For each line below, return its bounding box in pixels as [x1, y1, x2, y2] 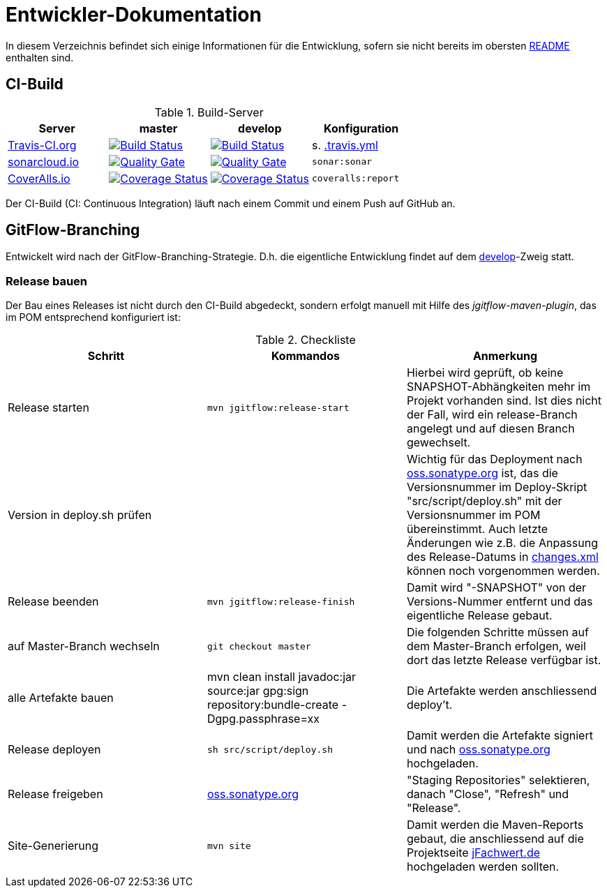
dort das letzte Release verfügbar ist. [406, 653, 601, 668]
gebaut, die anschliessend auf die [406, 832, 584, 846]
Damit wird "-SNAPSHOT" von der [406, 580, 587, 595]
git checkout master [207, 640, 311, 652]
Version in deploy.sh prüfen [8, 508, 152, 523]
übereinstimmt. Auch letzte [406, 522, 548, 536]
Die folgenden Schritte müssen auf [406, 625, 589, 640]
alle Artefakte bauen [8, 691, 114, 705]
